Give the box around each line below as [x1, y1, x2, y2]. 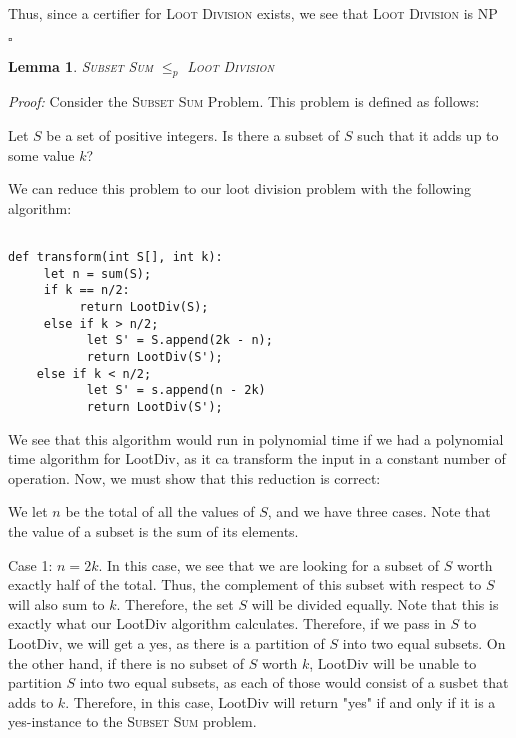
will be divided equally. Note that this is [251, 593, 499, 614]
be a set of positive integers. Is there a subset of [46, 124, 340, 145]
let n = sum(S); [43, 266, 152, 281]
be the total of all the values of [65, 501, 255, 522]
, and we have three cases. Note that [267, 501, 491, 522]
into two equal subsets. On [342, 632, 506, 653]
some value [8, 144, 75, 165]
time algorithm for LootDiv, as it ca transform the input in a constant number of [8, 448, 506, 469]
